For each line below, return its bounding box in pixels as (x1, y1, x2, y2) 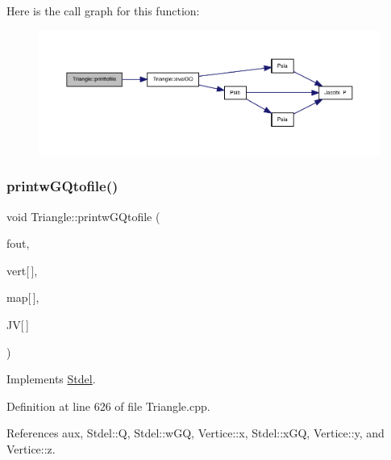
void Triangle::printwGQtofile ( (6, 207, 160, 224)
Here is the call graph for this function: (6, 2, 200, 19)
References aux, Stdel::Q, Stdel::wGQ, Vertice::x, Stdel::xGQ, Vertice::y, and (6, 424, 385, 441)
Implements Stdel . (6, 370, 96, 387)
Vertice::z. (6, 440, 56, 457)
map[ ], (6, 289, 40, 306)
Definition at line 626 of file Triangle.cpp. (6, 397, 210, 414)
